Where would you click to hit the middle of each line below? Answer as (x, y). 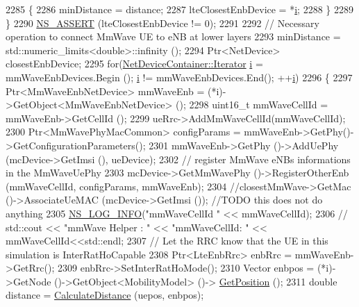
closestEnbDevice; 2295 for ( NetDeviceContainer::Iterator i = (134, 64)
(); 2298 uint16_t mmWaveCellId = (252, 105)
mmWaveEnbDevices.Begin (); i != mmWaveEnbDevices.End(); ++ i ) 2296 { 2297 (179, 77)
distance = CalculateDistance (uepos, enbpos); (105, 295)
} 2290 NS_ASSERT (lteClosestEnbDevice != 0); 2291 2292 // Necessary (162, 23)
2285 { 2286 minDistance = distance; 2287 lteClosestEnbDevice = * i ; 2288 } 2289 (179, 9)
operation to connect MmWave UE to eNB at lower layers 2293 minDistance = (173, 36)
